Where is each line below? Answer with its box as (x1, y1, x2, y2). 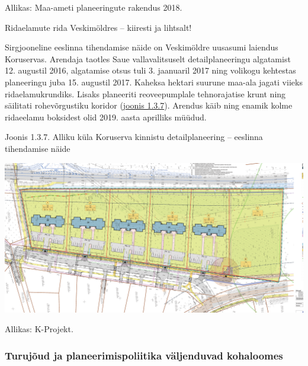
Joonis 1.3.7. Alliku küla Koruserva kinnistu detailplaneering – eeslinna (5, 131, 263, 143)
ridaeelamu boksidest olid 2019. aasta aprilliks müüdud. (5, 110, 207, 123)
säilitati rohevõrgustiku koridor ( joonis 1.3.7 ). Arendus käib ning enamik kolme (5, 99, 293, 112)
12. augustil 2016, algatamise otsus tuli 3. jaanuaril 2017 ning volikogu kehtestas (5, 64, 296, 77)
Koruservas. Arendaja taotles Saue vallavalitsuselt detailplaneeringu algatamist (5, 52, 291, 65)
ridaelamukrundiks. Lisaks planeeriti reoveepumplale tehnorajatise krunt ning (5, 87, 286, 100)
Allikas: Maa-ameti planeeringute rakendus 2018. (5, 1, 182, 13)
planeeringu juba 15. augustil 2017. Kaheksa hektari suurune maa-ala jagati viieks (5, 75, 303, 88)
